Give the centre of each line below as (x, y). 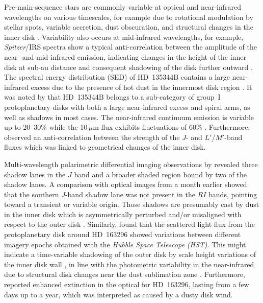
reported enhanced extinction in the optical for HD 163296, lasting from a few (127, 284)
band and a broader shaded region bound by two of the (161, 174)
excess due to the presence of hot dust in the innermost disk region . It (141, 87)
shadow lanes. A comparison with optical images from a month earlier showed (126, 184)
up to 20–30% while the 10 (46, 127)
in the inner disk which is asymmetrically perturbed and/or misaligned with (123, 214)
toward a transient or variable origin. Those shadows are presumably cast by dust (132, 204)
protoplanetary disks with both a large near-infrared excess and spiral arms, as (127, 107)
